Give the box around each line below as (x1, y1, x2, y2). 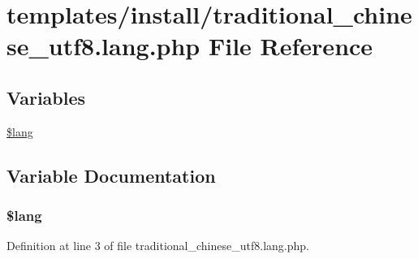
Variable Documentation (6, 162, 216, 188)
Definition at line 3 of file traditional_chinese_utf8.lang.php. (6, 237, 309, 254)
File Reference (208, 29, 373, 63)
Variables (6, 84, 86, 110)
